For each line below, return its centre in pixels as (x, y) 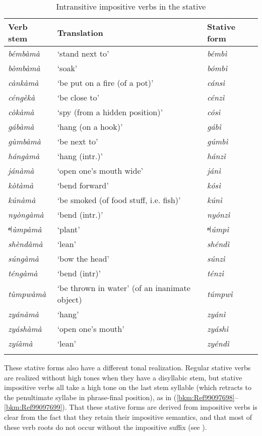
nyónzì (219, 214)
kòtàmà (21, 185)
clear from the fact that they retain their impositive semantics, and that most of (128, 417)
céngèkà (22, 97)
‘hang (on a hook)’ (90, 127)
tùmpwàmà (27, 294)
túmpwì (220, 294)
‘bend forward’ (83, 185)
